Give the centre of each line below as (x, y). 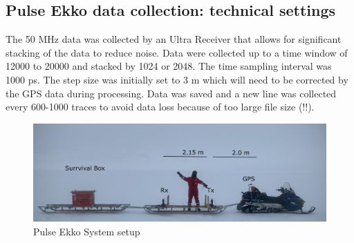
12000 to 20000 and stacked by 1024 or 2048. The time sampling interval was (169, 66)
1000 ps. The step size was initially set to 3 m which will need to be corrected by (177, 79)
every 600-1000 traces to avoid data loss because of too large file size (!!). (160, 107)
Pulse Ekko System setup (87, 231)
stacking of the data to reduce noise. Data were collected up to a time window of (177, 52)
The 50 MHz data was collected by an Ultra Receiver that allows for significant (174, 39)
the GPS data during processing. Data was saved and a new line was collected (171, 93)
